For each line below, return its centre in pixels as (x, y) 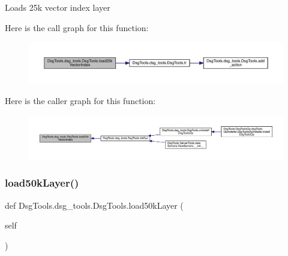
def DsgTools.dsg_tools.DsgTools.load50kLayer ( (94, 205)
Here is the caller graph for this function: (80, 101)
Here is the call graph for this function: (77, 27)
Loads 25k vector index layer (58, 7)
